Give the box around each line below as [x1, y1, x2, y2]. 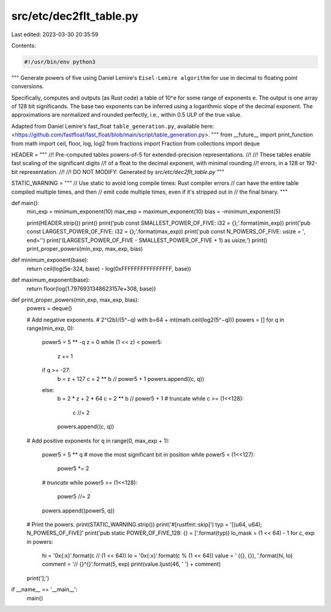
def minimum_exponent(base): [11, 256, 89, 264]
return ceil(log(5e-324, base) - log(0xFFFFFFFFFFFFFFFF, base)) [26, 265, 191, 272]
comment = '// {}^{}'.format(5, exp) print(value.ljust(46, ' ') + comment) [42, 560, 221, 568]
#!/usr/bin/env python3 [24, 58, 96, 65]
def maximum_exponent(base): [11, 277, 90, 284]
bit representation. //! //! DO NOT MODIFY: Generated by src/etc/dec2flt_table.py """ [11, 168, 225, 175]
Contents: [11, 42, 36, 49]
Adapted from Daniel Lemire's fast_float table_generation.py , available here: [11, 122, 215, 130]
